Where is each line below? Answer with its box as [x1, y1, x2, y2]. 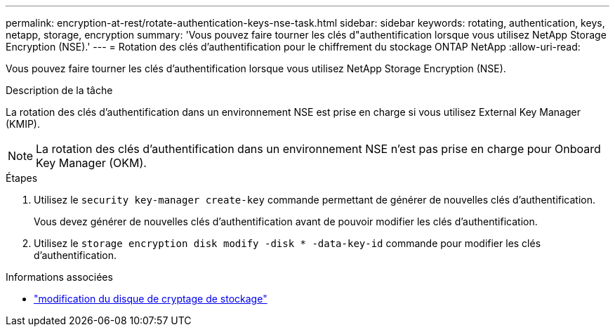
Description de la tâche [6, 84, 113, 96]
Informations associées [6, 271, 113, 283]
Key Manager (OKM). [36, 156, 147, 170]
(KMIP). [6, 118, 40, 130]
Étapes [6, 172, 38, 184]
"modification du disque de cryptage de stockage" [34, 293, 267, 305]
